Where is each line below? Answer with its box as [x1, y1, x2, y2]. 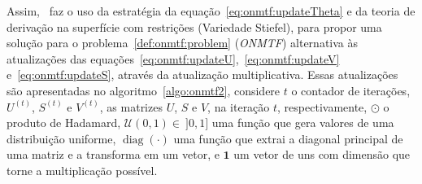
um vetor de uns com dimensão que [233, 146, 411, 163]
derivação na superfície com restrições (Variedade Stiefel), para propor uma [7, 18, 382, 35]
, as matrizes [99, 98, 163, 115]
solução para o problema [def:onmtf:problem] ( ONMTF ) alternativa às [7, 34, 359, 51]
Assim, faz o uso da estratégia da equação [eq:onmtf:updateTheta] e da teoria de [7, 2, 415, 19]
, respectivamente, [277, 98, 368, 115]
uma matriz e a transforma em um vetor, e [7, 146, 220, 163]
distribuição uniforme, [7, 129, 116, 147]
